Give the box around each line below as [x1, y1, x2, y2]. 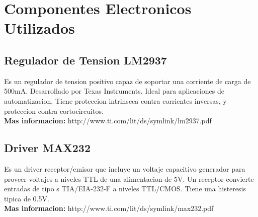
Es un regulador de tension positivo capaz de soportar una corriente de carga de [4, 76, 251, 86]
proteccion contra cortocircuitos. [4, 105, 104, 116]
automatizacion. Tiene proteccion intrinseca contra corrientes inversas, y [4, 95, 227, 106]
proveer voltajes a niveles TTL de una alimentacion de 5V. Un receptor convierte [4, 173, 254, 184]
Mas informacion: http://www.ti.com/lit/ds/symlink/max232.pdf [4, 203, 214, 213]
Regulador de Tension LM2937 [4, 52, 167, 67]
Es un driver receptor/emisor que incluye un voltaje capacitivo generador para [4, 163, 245, 174]
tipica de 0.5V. [4, 193, 49, 203]
